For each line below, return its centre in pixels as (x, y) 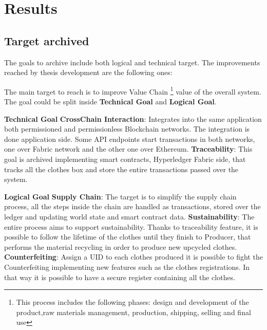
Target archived (47, 40)
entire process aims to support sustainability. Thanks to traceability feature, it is (131, 226)
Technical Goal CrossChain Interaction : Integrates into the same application (133, 118)
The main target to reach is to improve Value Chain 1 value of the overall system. (133, 90)
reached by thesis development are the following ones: (88, 72)
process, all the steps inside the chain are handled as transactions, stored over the (132, 206)
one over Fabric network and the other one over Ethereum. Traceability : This (128, 149)
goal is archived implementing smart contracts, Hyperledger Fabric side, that (125, 159)
